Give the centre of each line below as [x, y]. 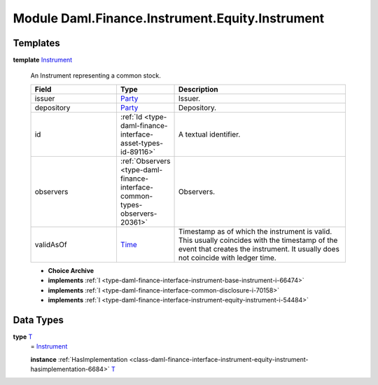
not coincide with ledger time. [227, 258]
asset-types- [142, 143]
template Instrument [43, 60]
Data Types [38, 320]
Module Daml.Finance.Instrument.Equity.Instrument [169, 18]
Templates [36, 43]
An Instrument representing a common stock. [96, 76]
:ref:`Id [131, 117]
